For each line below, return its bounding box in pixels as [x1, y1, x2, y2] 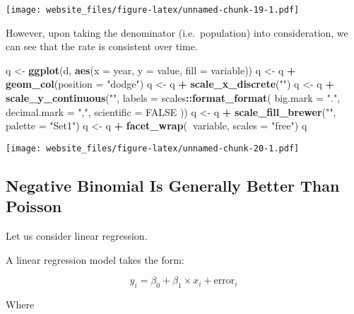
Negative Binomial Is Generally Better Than [6, 174, 340, 196]
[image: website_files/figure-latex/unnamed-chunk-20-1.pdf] [6, 143, 300, 153]
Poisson [6, 195, 62, 217]
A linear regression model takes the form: [6, 252, 184, 267]
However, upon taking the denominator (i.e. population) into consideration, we [6, 25, 348, 40]
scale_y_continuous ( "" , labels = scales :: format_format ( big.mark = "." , [6, 91, 341, 105]
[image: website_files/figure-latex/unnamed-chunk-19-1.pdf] [6, 5, 300, 15]
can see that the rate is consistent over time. [6, 39, 198, 54]
